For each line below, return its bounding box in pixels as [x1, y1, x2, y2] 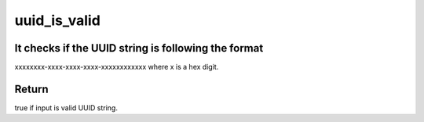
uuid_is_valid [14, 12, 101, 29]
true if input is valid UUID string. [14, 102, 118, 113]
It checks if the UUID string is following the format [14, 41, 264, 55]
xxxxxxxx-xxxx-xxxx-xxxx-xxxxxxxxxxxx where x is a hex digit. [14, 63, 219, 72]
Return [14, 82, 49, 95]
